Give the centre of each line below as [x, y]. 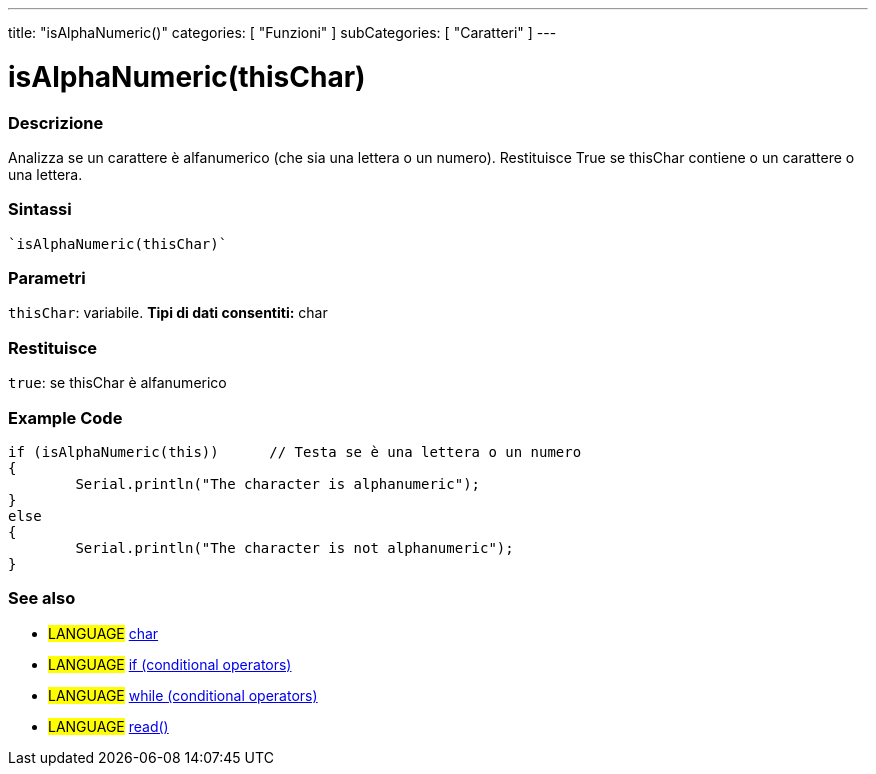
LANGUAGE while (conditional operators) [183, 695]
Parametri [47, 278]
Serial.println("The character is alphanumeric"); [278, 483]
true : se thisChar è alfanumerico [117, 383]
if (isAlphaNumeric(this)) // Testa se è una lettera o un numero [295, 451]
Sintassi [40, 209]
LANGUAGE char [103, 633]
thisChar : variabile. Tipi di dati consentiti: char [168, 313]
